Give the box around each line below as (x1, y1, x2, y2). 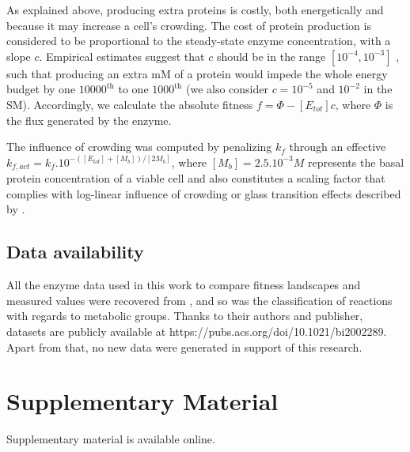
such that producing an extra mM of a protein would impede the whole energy (6, 65, 388, 81)
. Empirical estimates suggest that (39, 47, 205, 64)
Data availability (6, 239, 144, 264)
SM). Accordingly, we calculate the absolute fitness (6, 96, 253, 112)
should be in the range (216, 47, 326, 64)
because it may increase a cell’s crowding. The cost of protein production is (6, 17, 371, 33)
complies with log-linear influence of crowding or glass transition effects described (6, 185, 401, 202)
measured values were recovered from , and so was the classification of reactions (6, 292, 393, 308)
